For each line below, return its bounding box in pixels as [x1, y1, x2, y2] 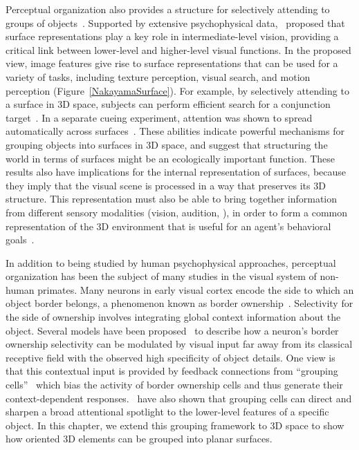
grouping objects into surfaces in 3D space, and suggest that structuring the [6, 137, 328, 151]
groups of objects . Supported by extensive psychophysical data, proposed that [6, 15, 345, 30]
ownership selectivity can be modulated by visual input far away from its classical [6, 337, 353, 351]
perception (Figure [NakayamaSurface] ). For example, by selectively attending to [6, 83, 349, 97]
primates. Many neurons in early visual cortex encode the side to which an [37, 282, 354, 297]
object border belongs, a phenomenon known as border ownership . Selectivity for [6, 296, 353, 310]
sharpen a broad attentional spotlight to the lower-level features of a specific [6, 404, 329, 419]
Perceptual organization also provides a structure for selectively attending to [6, 2, 330, 16]
